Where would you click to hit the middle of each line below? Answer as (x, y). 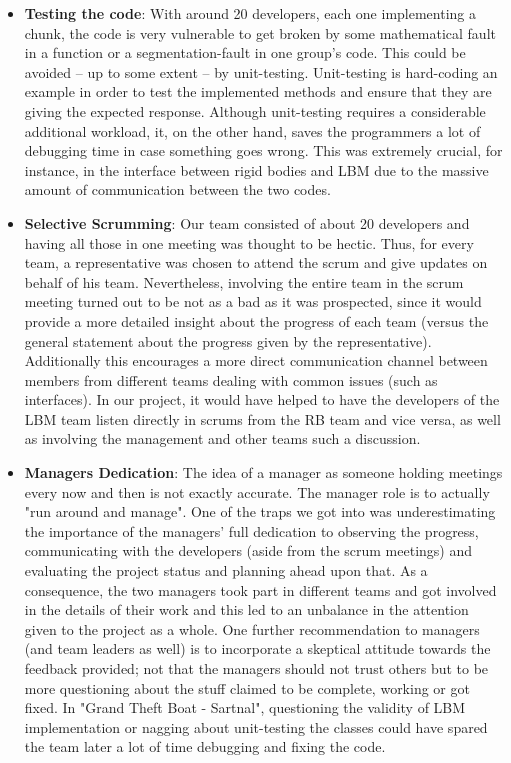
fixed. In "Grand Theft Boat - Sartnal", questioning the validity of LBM (245, 707)
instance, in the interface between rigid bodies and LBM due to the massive (256, 169)
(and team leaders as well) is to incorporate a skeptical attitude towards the (257, 648)
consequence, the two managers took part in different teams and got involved (260, 589)
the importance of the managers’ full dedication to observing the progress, (251, 530)
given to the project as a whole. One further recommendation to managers (252, 628)
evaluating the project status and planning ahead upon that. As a (226, 570)
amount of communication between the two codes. (177, 189)
